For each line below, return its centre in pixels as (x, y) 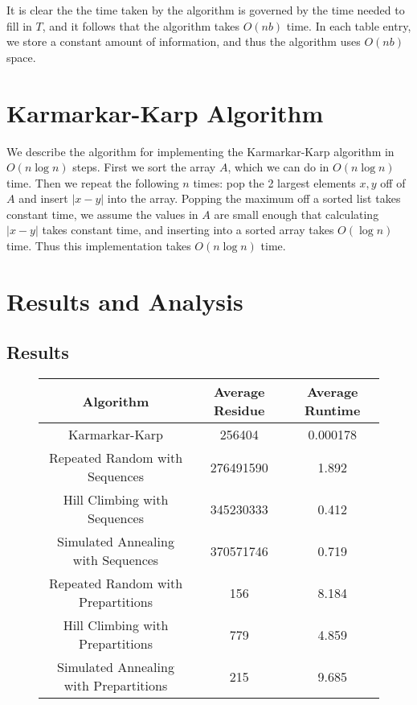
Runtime (333, 410)
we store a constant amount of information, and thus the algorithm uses (184, 41)
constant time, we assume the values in (102, 214)
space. (21, 57)
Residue (239, 410)
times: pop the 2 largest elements (274, 182)
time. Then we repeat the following (93, 182)
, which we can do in (278, 167)
